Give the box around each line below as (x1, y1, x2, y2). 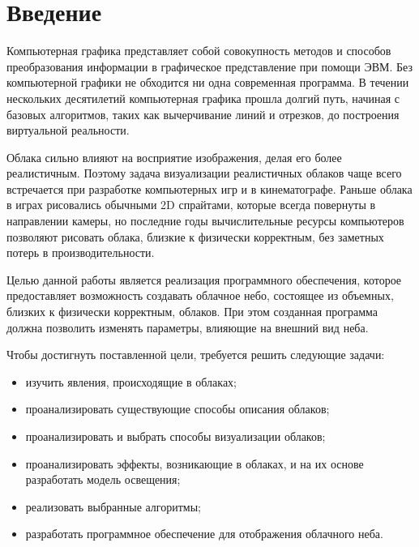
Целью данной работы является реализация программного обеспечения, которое (6, 271, 402, 288)
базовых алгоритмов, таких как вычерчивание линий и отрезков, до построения (6, 105, 400, 122)
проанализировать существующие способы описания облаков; (25, 400, 330, 417)
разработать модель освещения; (25, 471, 181, 488)
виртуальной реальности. (6, 122, 130, 139)
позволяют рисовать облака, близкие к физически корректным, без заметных (6, 228, 384, 245)
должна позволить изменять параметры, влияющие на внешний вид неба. (6, 318, 369, 335)
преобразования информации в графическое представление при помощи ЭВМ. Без (6, 58, 413, 75)
